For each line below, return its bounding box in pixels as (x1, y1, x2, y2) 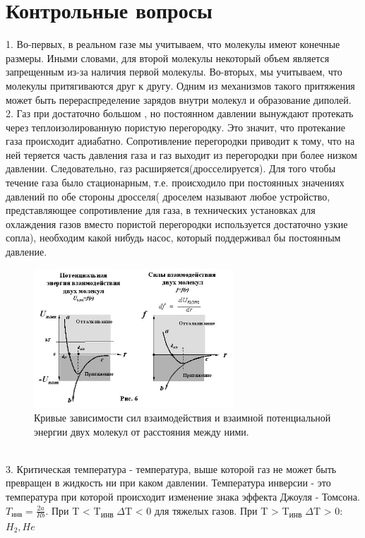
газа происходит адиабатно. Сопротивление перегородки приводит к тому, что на (6, 133, 355, 148)
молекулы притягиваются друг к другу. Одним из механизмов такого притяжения (6, 78, 355, 92)
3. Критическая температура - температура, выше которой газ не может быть (6, 461, 337, 476)
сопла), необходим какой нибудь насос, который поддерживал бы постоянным (6, 230, 341, 245)
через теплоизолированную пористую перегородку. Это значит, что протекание (6, 119, 346, 134)
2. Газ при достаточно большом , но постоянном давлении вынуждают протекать (6, 106, 354, 121)
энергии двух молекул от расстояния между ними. (34, 424, 249, 438)
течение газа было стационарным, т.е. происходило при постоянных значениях (6, 175, 345, 190)
